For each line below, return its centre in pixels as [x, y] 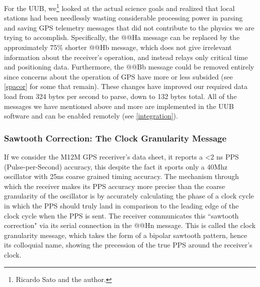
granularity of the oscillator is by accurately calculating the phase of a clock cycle [129, 196]
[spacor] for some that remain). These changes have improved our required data [126, 86]
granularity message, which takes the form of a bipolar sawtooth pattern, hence [126, 235]
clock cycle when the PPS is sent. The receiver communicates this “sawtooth [121, 215]
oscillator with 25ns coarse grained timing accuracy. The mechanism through [121, 176]
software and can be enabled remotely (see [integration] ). [91, 116]
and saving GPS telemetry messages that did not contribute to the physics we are [129, 27]
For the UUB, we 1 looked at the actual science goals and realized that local [119, 7]
